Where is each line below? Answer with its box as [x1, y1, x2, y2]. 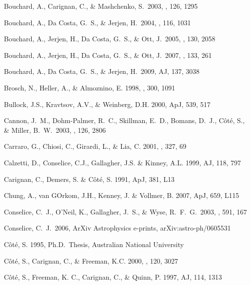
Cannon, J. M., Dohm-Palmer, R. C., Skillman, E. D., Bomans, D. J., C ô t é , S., [4, 115, 245, 125]
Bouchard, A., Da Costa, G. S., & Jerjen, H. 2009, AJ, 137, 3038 [4, 66, 200, 76]
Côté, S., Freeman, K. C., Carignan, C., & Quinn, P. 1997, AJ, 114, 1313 [4, 272, 222, 282]
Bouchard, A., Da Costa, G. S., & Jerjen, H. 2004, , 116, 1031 [4, 17, 191, 27]
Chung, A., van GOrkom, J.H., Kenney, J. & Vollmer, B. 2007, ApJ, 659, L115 [4, 190, 239, 200]
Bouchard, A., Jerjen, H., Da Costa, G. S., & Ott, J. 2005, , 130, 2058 [4, 34, 215, 44]
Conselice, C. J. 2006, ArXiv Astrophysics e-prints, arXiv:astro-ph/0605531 [4, 223, 231, 233]
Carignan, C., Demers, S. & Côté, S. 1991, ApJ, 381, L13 [4, 174, 174, 184]
